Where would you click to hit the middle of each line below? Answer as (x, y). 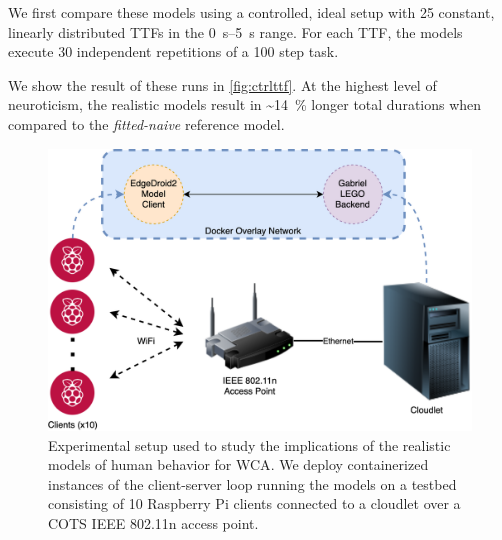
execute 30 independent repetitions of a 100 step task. (173, 51)
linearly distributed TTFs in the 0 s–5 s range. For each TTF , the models (235, 31)
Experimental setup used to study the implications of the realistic (249, 444)
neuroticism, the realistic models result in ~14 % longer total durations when (245, 104)
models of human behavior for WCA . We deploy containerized (238, 464)
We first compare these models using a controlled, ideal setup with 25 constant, (251, 12)
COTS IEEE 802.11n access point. (153, 522)
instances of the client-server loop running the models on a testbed (252, 483)
